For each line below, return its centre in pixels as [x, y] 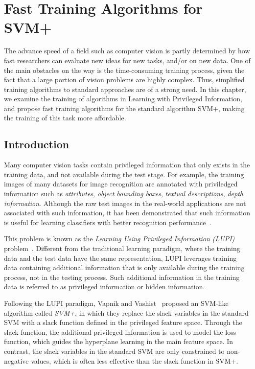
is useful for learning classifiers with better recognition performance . [108, 222]
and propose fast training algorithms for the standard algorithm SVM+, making [124, 108]
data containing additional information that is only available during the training [124, 267]
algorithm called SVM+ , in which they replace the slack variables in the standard [126, 312]
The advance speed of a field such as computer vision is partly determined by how [127, 51]
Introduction [37, 144]
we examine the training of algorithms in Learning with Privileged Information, [123, 99]
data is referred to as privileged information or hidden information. [104, 287]
